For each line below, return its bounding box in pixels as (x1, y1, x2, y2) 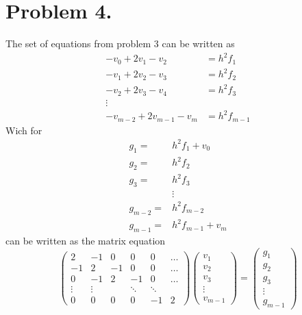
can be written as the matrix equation (5, 233, 166, 247)
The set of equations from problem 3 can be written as (5, 36, 235, 51)
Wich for (5, 123, 42, 137)
